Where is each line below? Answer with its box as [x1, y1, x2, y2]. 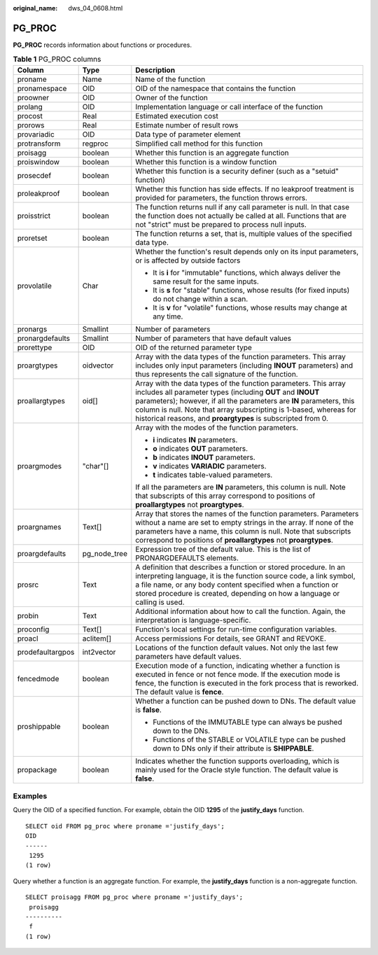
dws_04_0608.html [68, 4, 123, 12]
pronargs [17, 324, 48, 334]
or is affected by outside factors [135, 256, 241, 265]
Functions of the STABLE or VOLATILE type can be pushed [153, 734, 346, 744]
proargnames [17, 522, 62, 531]
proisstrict [17, 211, 51, 221]
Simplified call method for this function [135, 139, 263, 148]
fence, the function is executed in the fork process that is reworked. [135, 678, 359, 688]
